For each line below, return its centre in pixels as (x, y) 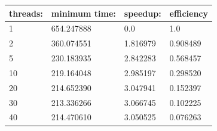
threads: (26, 13)
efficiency (189, 13)
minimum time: (83, 13)
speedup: (143, 13)
